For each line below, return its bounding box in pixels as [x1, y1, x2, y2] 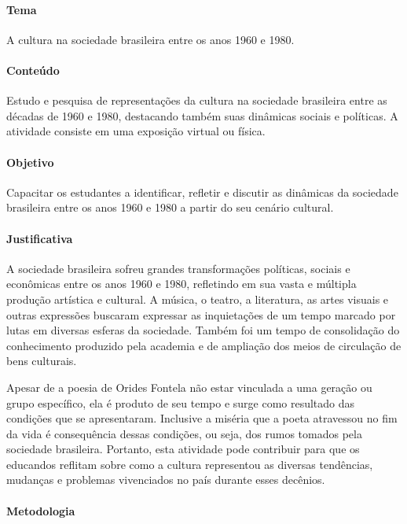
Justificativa [6, 230, 73, 246]
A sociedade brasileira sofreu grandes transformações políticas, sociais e [6, 260, 350, 276]
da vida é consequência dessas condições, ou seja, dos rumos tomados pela [6, 425, 362, 441]
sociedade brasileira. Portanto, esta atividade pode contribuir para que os [6, 441, 360, 457]
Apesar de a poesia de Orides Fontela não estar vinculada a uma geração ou [6, 378, 372, 395]
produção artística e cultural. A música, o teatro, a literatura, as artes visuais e [6, 290, 389, 307]
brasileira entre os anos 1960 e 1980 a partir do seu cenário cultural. [6, 199, 334, 216]
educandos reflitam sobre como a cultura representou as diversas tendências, [6, 456, 373, 472]
